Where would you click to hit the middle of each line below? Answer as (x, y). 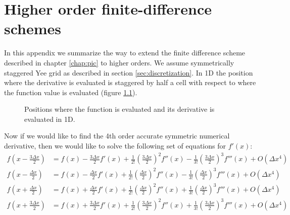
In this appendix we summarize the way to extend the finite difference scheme (125, 53)
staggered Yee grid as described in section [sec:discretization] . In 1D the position (129, 72)
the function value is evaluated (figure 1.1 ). (71, 92)
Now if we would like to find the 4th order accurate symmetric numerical (117, 136)
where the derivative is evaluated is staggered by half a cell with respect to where (130, 82)
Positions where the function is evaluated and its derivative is (119, 109)
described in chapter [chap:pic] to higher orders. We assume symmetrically (119, 62)
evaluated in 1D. (50, 119)
